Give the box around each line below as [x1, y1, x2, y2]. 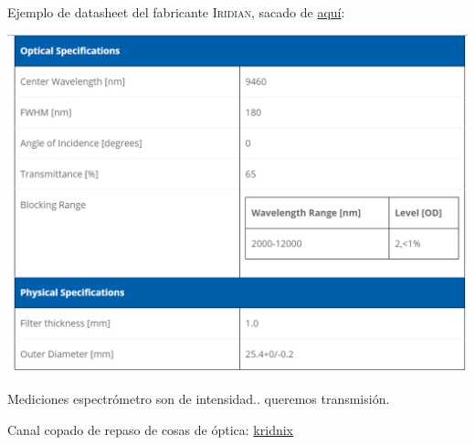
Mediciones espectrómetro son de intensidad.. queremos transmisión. [7, 389, 390, 408]
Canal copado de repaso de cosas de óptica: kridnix [7, 419, 293, 439]
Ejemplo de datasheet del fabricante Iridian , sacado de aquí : [7, 3, 345, 21]
